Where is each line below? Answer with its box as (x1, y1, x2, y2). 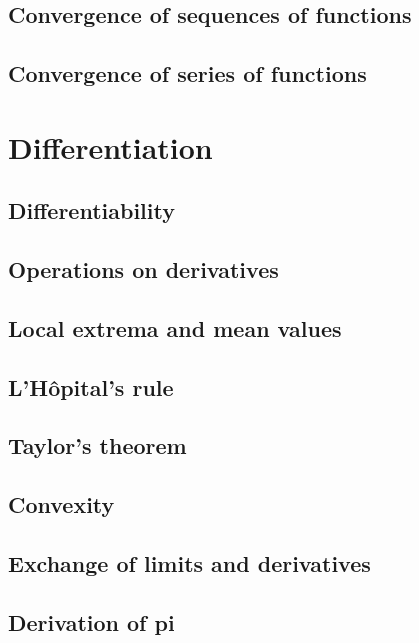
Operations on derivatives (8, 254, 279, 285)
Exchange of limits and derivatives (8, 548, 371, 579)
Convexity (8, 489, 115, 520)
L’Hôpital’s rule (8, 371, 174, 402)
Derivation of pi (8, 606, 175, 637)
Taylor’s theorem (8, 430, 187, 461)
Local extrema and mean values (8, 312, 342, 343)
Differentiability (8, 195, 175, 226)
